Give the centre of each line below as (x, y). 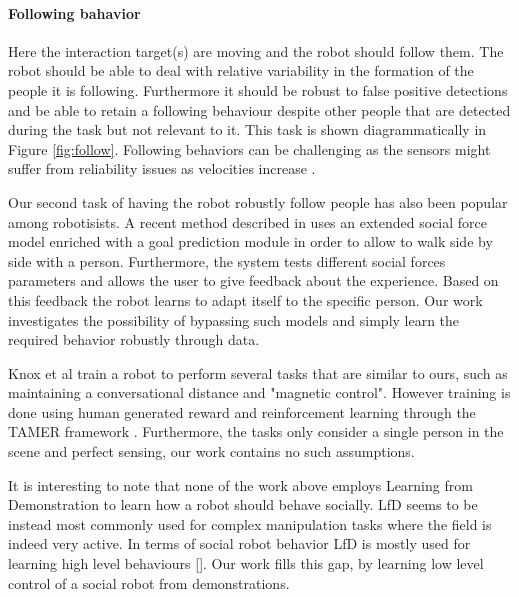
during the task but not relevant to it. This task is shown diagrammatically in (247, 129)
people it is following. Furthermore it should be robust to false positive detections (258, 89)
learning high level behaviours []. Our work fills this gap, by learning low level (246, 563)
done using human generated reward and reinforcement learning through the (242, 411)
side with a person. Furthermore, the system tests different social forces (227, 260)
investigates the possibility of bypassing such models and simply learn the (234, 319)
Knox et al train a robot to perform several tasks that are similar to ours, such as (258, 372)
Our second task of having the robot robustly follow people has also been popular (258, 201)
